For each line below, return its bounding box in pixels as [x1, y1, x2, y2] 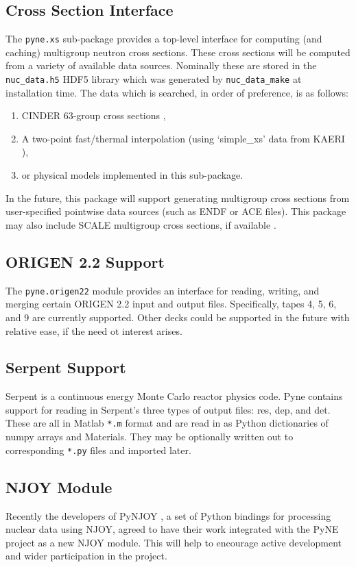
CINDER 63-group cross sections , [21, 108, 166, 123]
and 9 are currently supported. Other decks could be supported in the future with [5, 310, 350, 324]
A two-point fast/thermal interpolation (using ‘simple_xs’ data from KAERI [21, 131, 345, 145]
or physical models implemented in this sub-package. [21, 168, 244, 182]
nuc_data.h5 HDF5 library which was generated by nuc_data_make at [5, 72, 302, 86]
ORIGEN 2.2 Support [5, 251, 165, 272]
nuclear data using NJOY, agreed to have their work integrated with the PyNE [5, 522, 339, 536]
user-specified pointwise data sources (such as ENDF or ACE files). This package [5, 204, 346, 218]
